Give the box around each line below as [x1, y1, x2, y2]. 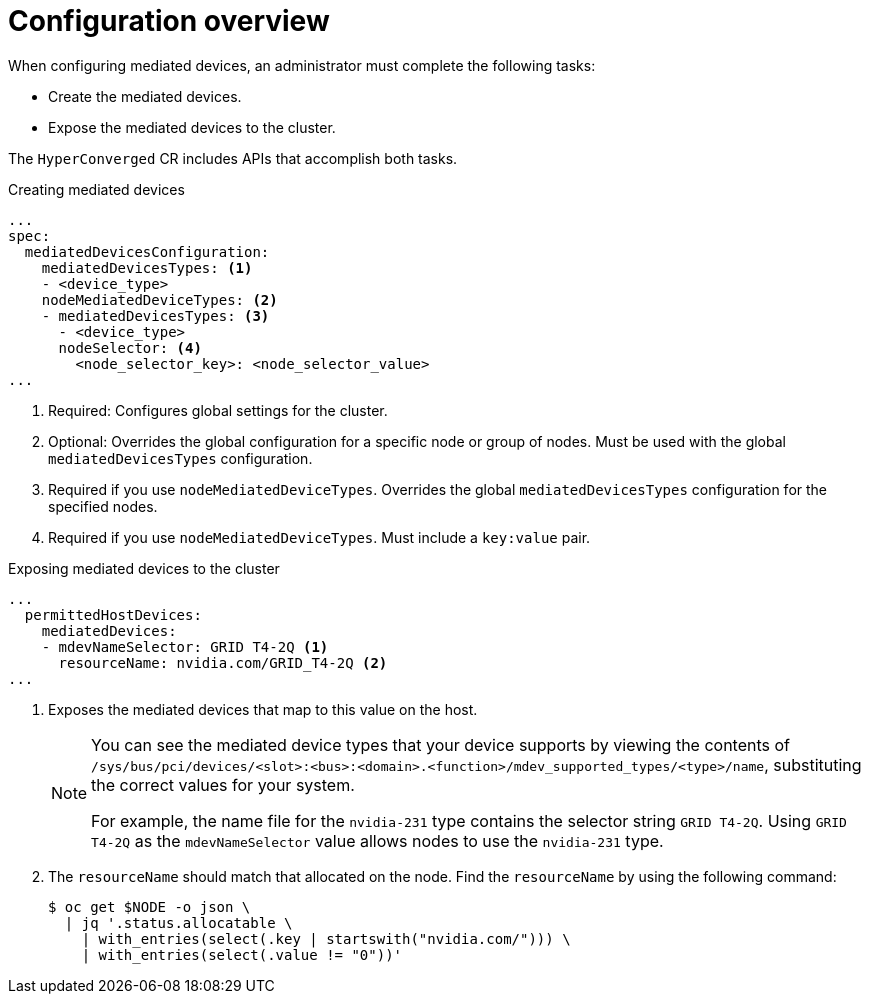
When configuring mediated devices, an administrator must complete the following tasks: [8, 56, 596, 74]
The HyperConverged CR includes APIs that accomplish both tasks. [8, 149, 458, 167]
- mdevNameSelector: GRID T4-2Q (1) [41, 638, 329, 655]
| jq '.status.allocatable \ [64, 914, 293, 931]
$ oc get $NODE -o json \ [48, 898, 251, 915]
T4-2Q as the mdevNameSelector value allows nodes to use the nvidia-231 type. [91, 830, 664, 851]
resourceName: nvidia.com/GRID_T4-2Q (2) [58, 654, 388, 671]
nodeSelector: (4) [58, 339, 202, 356]
